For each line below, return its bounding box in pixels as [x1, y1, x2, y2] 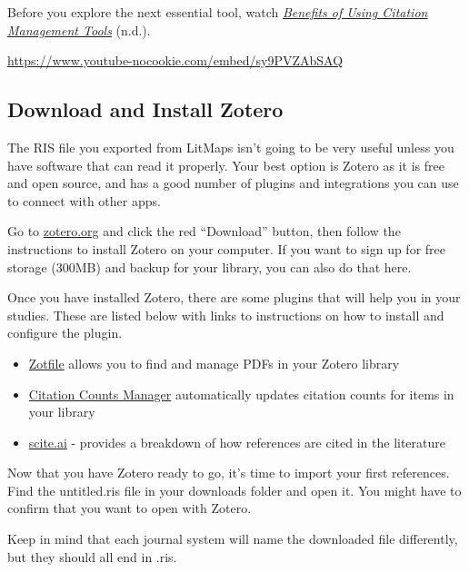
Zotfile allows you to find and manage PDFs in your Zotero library [28, 353, 400, 372]
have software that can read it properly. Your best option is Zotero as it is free [7, 155, 444, 174]
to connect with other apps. [7, 191, 161, 210]
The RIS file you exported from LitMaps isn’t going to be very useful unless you [7, 137, 454, 156]
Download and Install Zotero [7, 95, 284, 123]
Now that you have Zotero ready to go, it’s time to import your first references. [7, 463, 450, 482]
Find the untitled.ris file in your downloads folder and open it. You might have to [7, 480, 462, 499]
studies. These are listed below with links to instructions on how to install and [7, 305, 444, 324]
